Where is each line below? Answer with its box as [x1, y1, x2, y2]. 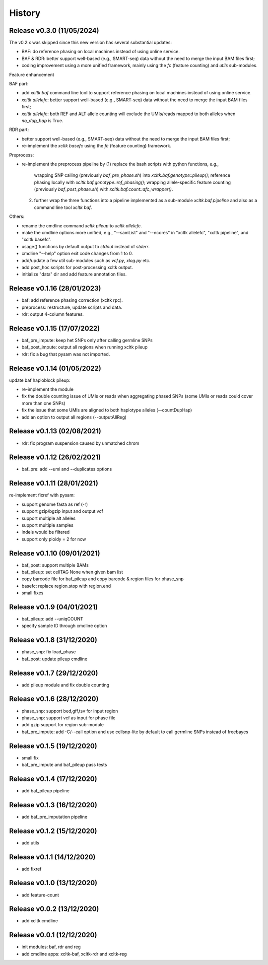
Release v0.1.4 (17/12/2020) [9, 774, 97, 783]
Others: [9, 213, 25, 219]
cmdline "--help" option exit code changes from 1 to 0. [21, 251, 134, 257]
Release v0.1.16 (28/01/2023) [9, 284, 101, 293]
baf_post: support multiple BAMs [21, 562, 89, 568]
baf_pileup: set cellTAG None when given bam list [21, 569, 124, 575]
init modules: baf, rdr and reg [21, 944, 81, 950]
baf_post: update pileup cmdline [21, 656, 88, 662]
